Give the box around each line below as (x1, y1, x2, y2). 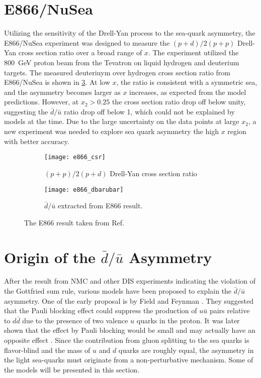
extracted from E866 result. (57, 200, 143, 211)
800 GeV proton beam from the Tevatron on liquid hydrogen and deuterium (4, 57, 239, 67)
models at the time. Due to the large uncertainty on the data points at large (4, 116, 239, 127)
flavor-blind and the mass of (4, 344, 91, 355)
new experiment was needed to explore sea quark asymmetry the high (4, 126, 219, 137)
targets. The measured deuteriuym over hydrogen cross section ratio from (4, 67, 230, 77)
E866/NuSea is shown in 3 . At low (4, 77, 110, 87)
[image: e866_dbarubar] (44, 186, 124, 193)
